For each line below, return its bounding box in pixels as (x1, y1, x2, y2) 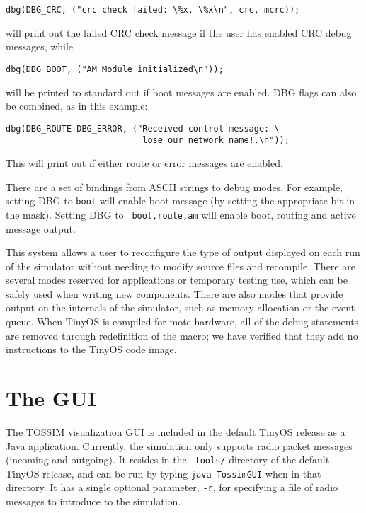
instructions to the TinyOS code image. (6, 342, 177, 357)
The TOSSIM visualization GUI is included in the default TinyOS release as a (6, 424, 345, 439)
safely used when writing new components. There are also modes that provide (6, 286, 343, 301)
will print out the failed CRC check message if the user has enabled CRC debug (6, 25, 352, 40)
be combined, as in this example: (6, 98, 148, 113)
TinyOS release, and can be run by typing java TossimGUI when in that (6, 466, 321, 480)
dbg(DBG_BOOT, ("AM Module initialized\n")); (6, 64, 224, 74)
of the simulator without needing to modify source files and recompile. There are (6, 258, 355, 273)
